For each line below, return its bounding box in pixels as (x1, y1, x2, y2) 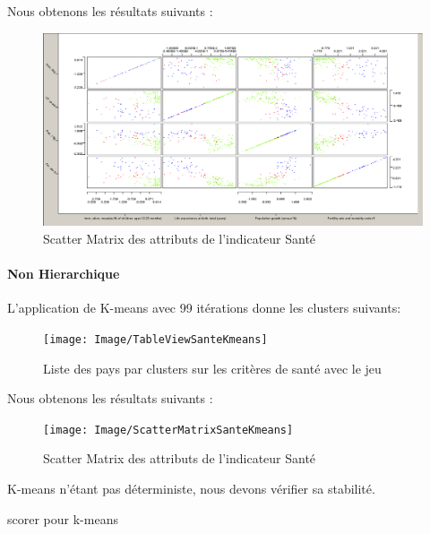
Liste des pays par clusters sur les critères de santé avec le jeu (43, 358, 382, 377)
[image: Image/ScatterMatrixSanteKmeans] (43, 423, 294, 436)
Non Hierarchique (7, 264, 120, 283)
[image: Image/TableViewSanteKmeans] (43, 332, 268, 346)
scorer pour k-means (7, 509, 118, 528)
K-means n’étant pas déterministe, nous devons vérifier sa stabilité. (7, 478, 375, 497)
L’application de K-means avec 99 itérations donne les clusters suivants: (7, 298, 401, 317)
